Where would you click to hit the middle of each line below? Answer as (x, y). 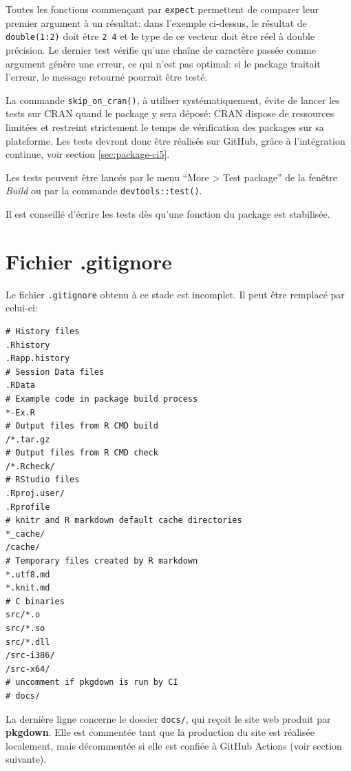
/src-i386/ (30, 656)
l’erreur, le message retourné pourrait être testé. (107, 77)
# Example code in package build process (102, 399)
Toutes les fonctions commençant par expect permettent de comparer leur (162, 9)
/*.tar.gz (28, 439)
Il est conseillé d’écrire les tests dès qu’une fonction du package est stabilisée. (168, 213)
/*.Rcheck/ (30, 466)
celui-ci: (22, 308)
